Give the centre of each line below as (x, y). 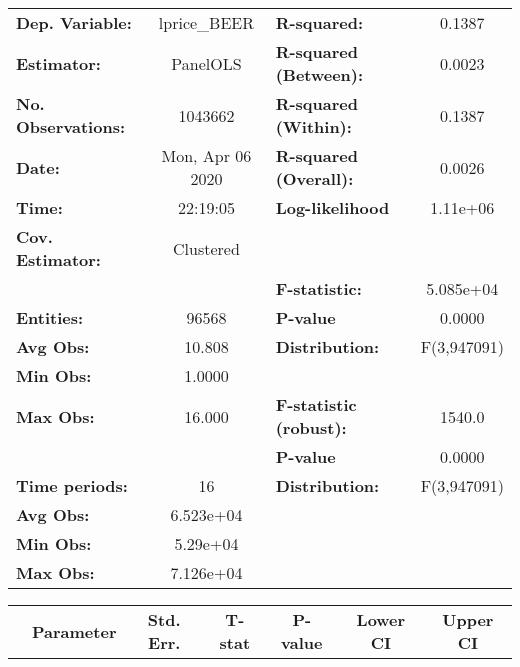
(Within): (313, 126)
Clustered (206, 248)
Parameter (74, 631)
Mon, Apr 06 (206, 155)
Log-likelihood (332, 207)
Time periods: (72, 485)
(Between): (319, 74)
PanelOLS (206, 63)
